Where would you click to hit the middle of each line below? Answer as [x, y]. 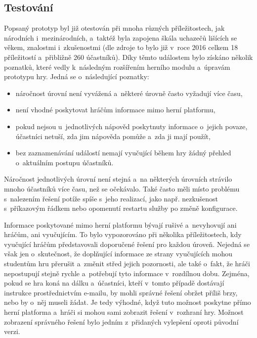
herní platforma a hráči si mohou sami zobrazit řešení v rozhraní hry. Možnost [124, 312]
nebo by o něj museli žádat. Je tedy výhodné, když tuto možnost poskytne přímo [128, 302]
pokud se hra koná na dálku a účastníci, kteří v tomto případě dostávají [114, 283]
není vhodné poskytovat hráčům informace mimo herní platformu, [115, 110]
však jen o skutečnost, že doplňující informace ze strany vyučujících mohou [118, 254]
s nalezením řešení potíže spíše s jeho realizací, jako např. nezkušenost [111, 198]
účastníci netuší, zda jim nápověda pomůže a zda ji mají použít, [113, 136]
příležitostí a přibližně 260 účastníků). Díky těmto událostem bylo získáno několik [128, 57]
